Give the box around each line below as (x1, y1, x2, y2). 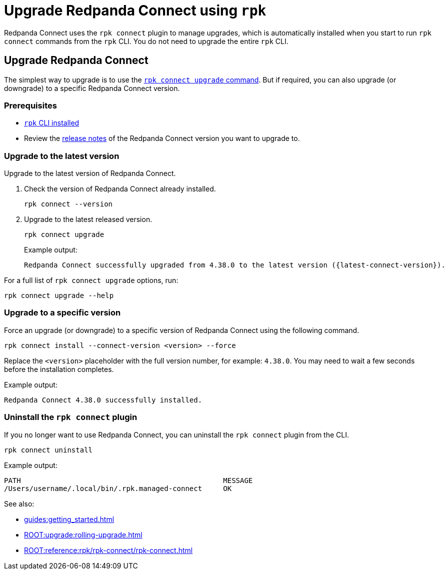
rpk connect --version (24, 200, 113, 208)
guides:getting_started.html (24, 514, 114, 523)
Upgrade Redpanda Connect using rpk (4, 2, 266, 19)
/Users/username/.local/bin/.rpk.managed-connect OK (4, 484, 232, 492)
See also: (4, 499, 34, 508)
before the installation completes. (4, 364, 114, 373)
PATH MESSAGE (4, 476, 253, 484)
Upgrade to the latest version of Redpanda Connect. (4, 169, 176, 178)
